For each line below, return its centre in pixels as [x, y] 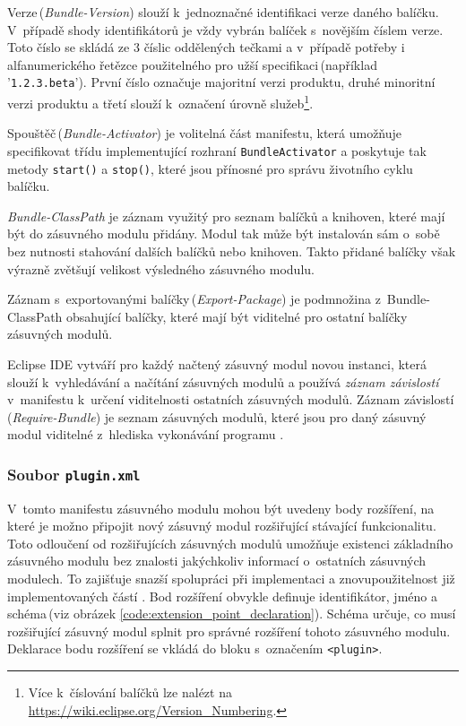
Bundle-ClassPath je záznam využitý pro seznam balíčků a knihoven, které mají [226, 216]
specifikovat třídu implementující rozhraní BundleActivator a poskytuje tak [217, 150]
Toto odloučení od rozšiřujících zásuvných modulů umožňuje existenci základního [230, 543]
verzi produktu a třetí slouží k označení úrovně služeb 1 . [160, 102]
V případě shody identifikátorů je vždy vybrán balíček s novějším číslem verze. [225, 29]
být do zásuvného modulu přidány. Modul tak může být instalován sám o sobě [224, 233]
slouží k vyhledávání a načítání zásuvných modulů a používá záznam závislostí [223, 381]
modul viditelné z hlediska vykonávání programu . [146, 434]
